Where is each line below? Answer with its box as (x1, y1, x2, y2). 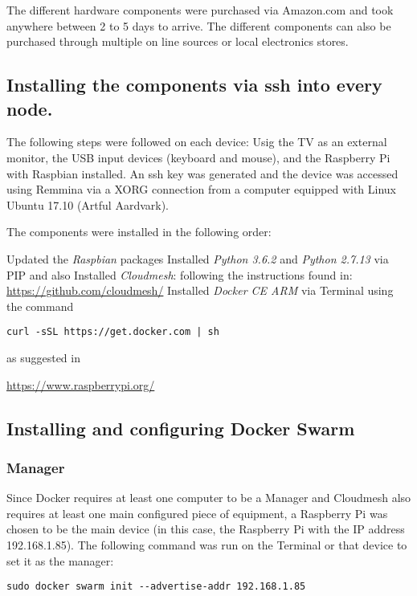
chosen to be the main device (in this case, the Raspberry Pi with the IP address (6, 520, 405, 537)
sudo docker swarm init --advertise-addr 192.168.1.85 (6, 581, 306, 593)
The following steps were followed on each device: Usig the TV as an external (6, 133, 387, 150)
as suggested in (6, 349, 80, 365)
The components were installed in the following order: (6, 223, 272, 240)
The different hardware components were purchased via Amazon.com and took (6, 2, 394, 18)
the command (6, 297, 74, 314)
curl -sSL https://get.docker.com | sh (6, 326, 219, 338)
